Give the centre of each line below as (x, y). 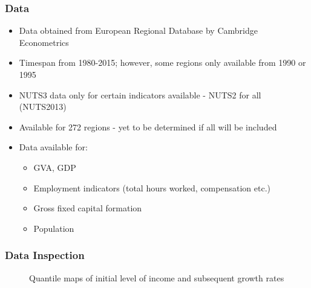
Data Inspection (45, 255)
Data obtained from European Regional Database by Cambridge (138, 30)
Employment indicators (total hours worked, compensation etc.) (152, 187)
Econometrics (44, 42)
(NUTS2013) (43, 107)
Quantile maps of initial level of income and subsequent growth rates (157, 277)
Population (54, 228)
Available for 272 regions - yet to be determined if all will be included (148, 126)
